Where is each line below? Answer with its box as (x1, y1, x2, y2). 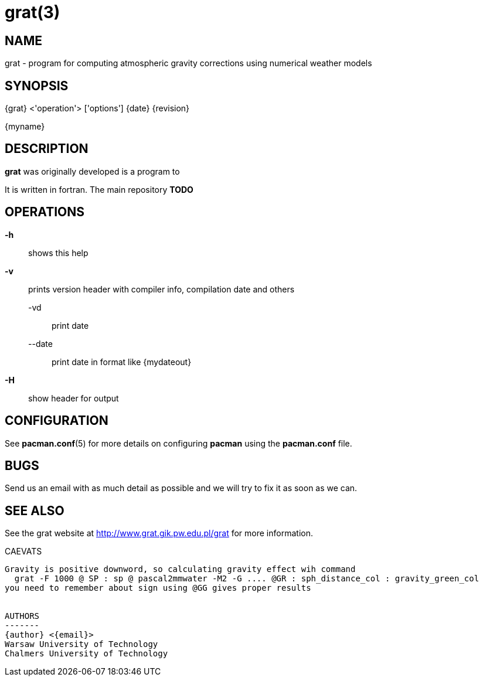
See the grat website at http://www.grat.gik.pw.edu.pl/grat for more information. (5, 528, 313, 539)
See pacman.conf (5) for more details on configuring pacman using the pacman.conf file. (5, 438, 352, 448)
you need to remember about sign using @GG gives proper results (5, 583, 311, 593)
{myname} (5, 121, 45, 132)
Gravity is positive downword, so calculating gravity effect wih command (5, 564, 356, 574)
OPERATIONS (5, 205, 84, 220)
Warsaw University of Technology (5, 639, 158, 649)
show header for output (28, 393, 119, 403)
